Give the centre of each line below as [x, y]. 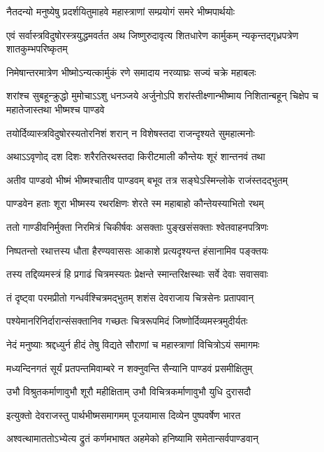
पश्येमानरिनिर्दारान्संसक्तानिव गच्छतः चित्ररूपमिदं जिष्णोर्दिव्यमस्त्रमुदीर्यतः [127, 321]
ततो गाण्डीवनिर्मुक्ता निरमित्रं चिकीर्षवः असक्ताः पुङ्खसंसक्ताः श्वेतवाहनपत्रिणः [138, 226]
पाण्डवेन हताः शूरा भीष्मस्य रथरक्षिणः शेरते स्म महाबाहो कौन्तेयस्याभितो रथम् [135, 203]
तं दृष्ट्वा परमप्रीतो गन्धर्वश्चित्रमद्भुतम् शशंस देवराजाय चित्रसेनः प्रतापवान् [130, 297]
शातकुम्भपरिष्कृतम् [37, 49]
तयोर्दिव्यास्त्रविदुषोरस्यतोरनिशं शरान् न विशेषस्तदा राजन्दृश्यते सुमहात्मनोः [131, 133]
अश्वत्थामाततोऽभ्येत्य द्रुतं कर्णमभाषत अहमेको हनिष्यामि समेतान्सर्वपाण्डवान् [132, 438]
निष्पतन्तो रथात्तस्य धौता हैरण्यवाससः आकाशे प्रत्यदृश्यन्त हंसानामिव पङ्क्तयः [138, 250]
